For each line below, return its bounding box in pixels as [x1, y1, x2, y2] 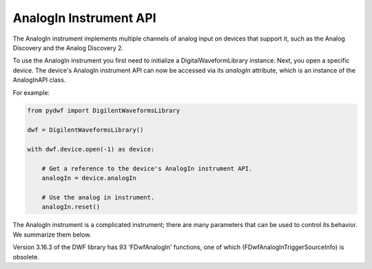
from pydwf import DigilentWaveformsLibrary [27, 107, 180, 115]
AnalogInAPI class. [12, 76, 66, 84]
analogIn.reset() [41, 203, 101, 211]
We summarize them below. [12, 230, 92, 239]
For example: [12, 88, 50, 96]
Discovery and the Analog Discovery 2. [12, 43, 124, 52]
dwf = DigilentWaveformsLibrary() [27, 126, 144, 134]
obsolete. [12, 252, 39, 261]
